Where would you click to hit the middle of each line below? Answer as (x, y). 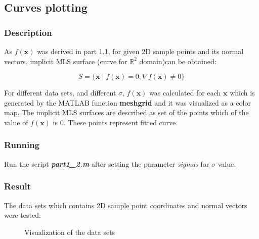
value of (16, 122)
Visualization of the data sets (70, 232)
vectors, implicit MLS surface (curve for (66, 61)
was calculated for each (185, 93)
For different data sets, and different (60, 93)
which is (242, 93)
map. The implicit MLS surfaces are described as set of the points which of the (126, 112)
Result (18, 186)
